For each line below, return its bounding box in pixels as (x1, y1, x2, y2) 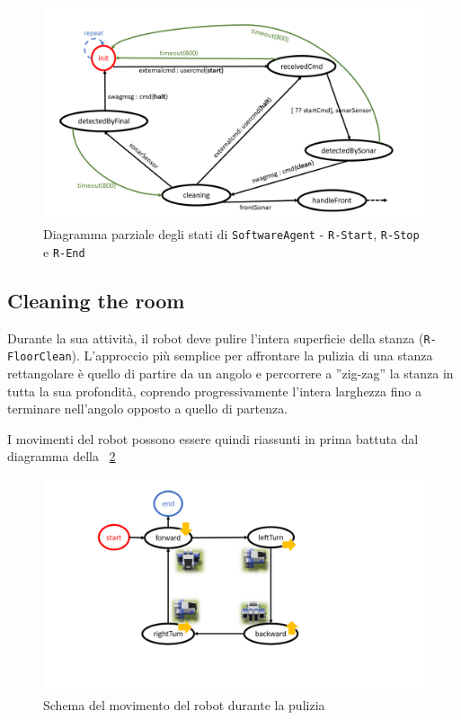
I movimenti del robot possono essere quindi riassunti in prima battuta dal (7, 429, 419, 448)
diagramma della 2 (7, 447, 116, 466)
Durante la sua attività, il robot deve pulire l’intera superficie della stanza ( (7, 328, 424, 347)
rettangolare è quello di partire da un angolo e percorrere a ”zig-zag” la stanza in (7, 363, 454, 382)
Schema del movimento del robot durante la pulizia (43, 695, 325, 714)
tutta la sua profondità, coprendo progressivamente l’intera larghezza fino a (7, 381, 421, 400)
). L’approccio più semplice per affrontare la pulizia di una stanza (71, 346, 433, 365)
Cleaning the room (7, 286, 185, 314)
